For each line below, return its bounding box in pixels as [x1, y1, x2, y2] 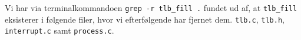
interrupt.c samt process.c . [5, 24, 114, 37]
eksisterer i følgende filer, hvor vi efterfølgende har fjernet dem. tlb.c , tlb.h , [5, 13, 285, 25]
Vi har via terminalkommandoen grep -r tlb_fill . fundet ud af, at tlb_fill [5, 2, 297, 13]
